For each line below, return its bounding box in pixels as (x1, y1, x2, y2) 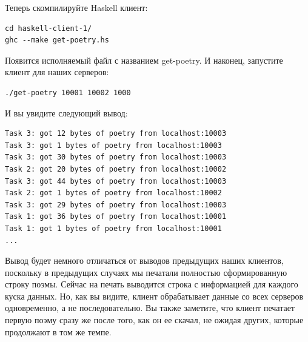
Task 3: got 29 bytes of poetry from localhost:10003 (5, 200, 227, 209)
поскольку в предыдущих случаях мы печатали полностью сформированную (5, 266, 287, 278)
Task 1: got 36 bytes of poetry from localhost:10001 (5, 212, 227, 221)
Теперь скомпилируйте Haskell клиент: (5, 1, 148, 13)
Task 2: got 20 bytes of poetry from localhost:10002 (5, 164, 227, 173)
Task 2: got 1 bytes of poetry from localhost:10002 (5, 189, 222, 198)
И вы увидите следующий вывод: (5, 106, 128, 119)
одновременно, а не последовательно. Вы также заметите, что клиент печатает (5, 301, 295, 314)
